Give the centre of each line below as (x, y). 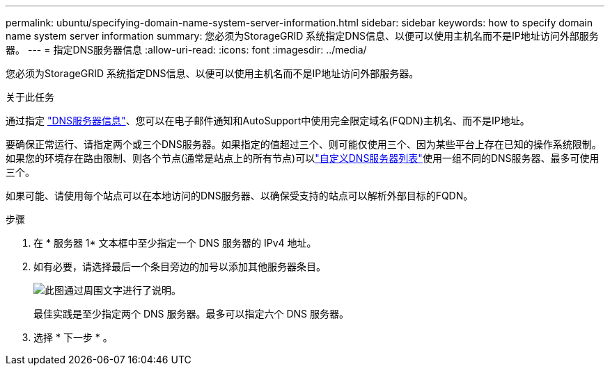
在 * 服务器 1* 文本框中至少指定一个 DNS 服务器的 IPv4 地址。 (175, 243)
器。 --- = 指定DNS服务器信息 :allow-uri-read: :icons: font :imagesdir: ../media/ (186, 50)
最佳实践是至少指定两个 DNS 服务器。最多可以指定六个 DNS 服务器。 (191, 314)
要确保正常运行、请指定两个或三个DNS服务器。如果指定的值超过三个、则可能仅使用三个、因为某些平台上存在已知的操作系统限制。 (304, 144)
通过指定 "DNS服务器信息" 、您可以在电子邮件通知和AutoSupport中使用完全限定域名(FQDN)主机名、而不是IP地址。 (268, 121)
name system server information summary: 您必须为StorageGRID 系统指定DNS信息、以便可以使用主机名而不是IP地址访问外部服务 (302, 36)
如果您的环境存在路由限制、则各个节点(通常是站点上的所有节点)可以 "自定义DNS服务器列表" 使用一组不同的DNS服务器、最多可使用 (303, 158)
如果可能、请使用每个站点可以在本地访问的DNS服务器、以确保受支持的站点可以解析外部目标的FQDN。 (240, 196)
